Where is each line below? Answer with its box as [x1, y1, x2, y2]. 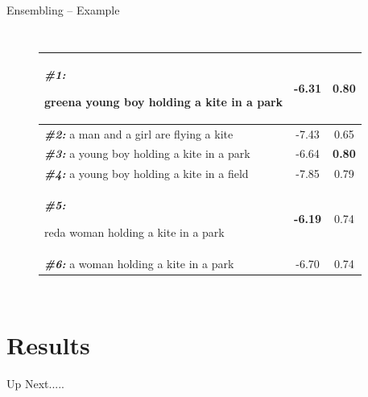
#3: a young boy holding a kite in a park [44, 145, 250, 162]
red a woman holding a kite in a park [44, 223, 225, 240]
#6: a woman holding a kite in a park [44, 254, 234, 271]
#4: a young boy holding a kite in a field [44, 165, 249, 182]
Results [6, 328, 90, 361]
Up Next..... [6, 374, 64, 391]
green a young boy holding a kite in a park [44, 93, 283, 110]
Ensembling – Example [6, 2, 120, 18]
